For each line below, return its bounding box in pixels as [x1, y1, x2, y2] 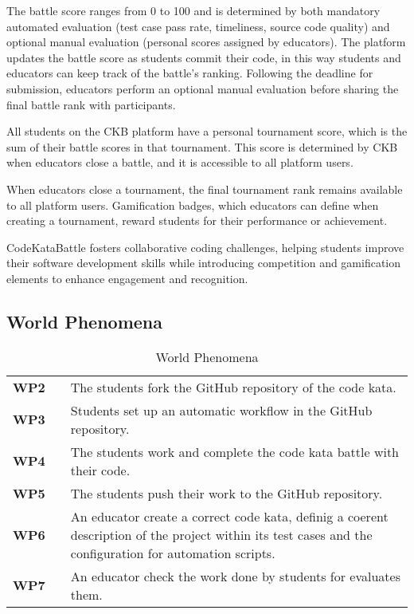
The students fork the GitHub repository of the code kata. [70, 377, 396, 396]
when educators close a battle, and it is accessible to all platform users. [6, 154, 353, 171]
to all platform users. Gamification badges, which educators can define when [6, 196, 379, 213]
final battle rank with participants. [6, 96, 176, 112]
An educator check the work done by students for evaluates [70, 566, 400, 585]
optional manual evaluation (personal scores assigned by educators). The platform [6, 33, 406, 50]
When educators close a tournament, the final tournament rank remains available [6, 180, 403, 197]
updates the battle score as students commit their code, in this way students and [6, 49, 401, 65]
